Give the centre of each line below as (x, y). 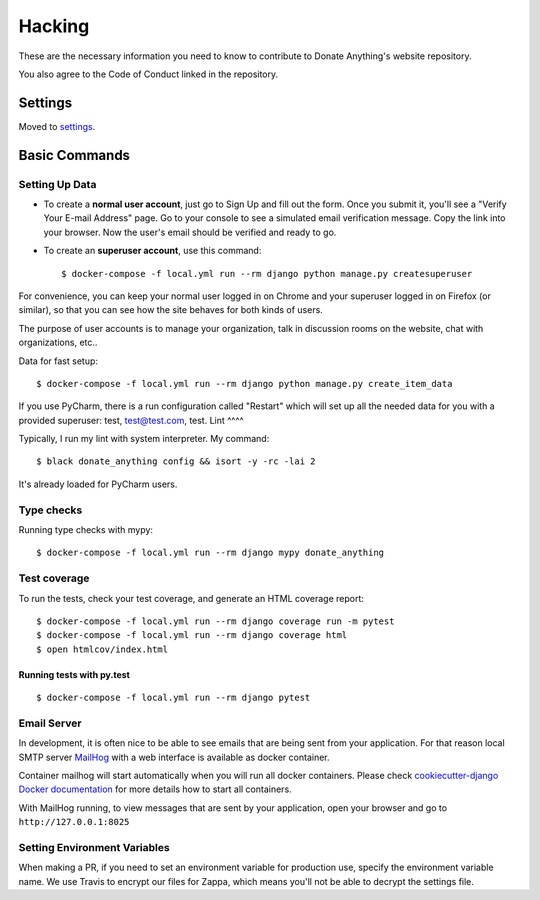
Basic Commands (74, 155)
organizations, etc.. (58, 342)
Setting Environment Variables (94, 847)
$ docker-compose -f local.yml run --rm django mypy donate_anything (210, 553)
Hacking (54, 26)
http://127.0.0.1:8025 (74, 822)
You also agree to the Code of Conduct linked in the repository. (148, 74)
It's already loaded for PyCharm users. (98, 484)
